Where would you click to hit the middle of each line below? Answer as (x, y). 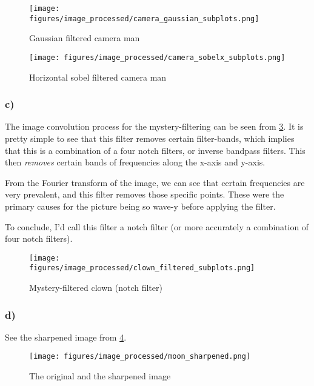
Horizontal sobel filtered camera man (98, 77)
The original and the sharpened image (100, 376)
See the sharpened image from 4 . (66, 337)
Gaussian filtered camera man (85, 38)
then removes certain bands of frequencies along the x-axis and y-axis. (135, 162)
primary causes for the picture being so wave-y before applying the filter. (140, 206)
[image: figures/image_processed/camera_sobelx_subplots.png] (157, 57)
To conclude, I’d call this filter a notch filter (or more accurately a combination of (157, 226)
